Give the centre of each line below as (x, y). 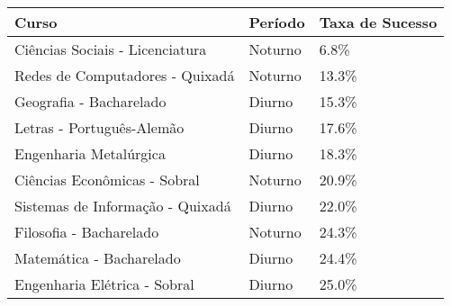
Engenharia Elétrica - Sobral (104, 284)
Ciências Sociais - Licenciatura (111, 49)
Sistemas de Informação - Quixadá (123, 206)
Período (277, 22)
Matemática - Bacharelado (98, 258)
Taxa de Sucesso (378, 22)
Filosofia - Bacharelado (87, 232)
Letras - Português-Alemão (99, 127)
